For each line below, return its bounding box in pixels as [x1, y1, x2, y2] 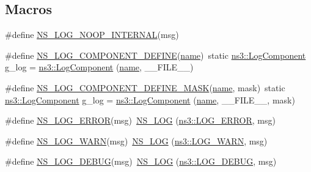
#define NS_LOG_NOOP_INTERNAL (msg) [5, 28, 179, 41]
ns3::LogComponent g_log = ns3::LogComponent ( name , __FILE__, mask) [5, 93, 295, 106]
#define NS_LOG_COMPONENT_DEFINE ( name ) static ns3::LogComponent [5, 48, 306, 61]
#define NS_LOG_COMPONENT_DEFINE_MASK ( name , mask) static [5, 81, 285, 94]
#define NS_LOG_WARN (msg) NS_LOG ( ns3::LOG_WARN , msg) [5, 134, 268, 147]
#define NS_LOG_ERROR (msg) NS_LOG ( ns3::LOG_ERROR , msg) [5, 114, 276, 127]
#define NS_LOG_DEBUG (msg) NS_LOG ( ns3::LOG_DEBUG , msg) [5, 155, 277, 168]
